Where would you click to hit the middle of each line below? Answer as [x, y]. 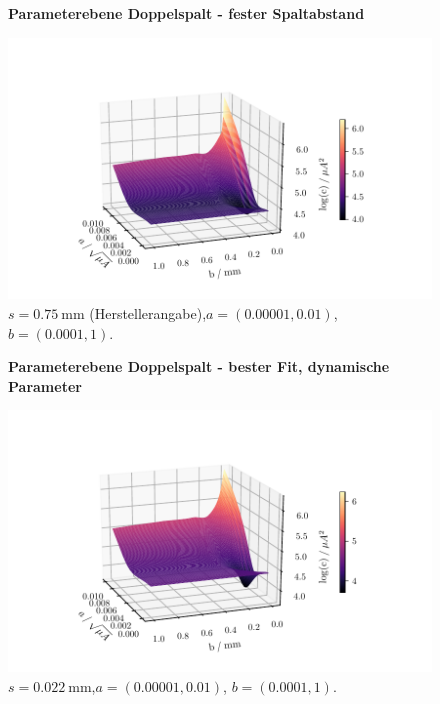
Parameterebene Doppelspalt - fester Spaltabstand [186, 13]
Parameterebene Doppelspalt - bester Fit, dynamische [199, 366]
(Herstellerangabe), [148, 313]
